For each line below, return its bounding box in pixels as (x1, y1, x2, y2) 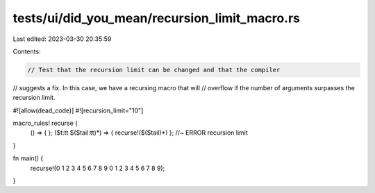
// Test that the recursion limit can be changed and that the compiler (27, 66, 281, 74)
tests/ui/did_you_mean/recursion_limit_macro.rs (12, 10, 300, 26)
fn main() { (12, 154, 44, 162)
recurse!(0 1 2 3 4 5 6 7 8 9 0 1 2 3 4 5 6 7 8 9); (30, 164, 165, 172)
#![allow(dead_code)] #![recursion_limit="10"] (12, 106, 144, 115)
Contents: (12, 47, 41, 56)
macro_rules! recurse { (12, 119, 78, 128)
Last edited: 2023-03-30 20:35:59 (12, 35, 112, 43)
